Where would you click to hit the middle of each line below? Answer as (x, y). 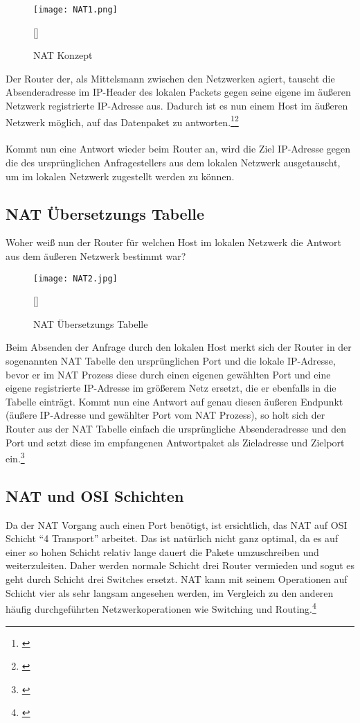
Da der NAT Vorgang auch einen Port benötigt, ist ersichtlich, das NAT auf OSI (177, 524)
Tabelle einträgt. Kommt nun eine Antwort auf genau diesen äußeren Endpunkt (174, 401)
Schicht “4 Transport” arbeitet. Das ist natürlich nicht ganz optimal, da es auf (172, 538)
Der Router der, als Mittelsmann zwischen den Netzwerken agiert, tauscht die (170, 78)
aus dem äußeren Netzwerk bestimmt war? (96, 256)
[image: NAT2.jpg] (75, 278)
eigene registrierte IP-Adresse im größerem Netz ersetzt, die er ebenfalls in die (171, 388)
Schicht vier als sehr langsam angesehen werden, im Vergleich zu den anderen (170, 592)
